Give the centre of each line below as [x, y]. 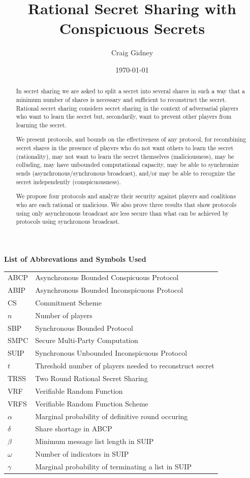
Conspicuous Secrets [132, 28]
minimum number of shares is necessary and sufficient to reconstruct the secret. [121, 99]
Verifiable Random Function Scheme [92, 403]
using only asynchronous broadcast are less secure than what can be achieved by [122, 213]
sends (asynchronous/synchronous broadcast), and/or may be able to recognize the [126, 173]
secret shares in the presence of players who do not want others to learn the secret [125, 148]
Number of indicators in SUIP [82, 454]
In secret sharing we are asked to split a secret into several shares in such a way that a [131, 91]
